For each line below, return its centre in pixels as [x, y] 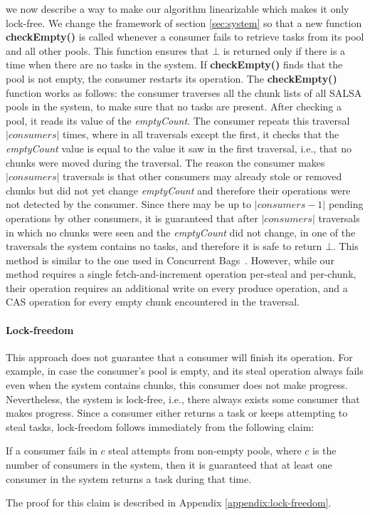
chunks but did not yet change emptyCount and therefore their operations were [178, 190]
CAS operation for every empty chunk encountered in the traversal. [153, 302]
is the [324, 451]
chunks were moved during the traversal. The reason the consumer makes [165, 162]
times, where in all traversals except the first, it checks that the [201, 134]
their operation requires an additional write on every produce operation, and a [177, 287]
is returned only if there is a [284, 50]
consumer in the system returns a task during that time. [129, 478]
